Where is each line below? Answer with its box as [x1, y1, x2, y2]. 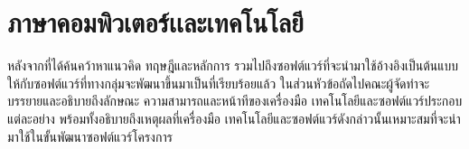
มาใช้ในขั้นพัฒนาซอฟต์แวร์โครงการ [7, 126, 173, 145]
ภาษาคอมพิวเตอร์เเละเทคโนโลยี [7, 4, 304, 41]
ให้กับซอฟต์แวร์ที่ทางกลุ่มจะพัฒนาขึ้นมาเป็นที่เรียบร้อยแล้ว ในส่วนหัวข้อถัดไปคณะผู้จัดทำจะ [7, 73, 430, 92]
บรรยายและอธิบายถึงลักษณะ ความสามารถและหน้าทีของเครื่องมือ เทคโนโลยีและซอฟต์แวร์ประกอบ [7, 91, 463, 110]
